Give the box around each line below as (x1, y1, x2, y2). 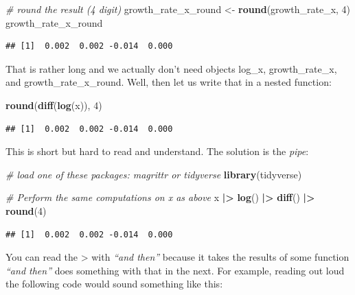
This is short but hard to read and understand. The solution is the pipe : (5, 144, 309, 158)
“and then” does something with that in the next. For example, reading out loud (5, 263, 345, 277)
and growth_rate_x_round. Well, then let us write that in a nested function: (5, 75, 332, 89)
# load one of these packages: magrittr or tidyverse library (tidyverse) (5, 167, 302, 181)
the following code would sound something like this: (5, 276, 223, 291)
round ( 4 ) (5, 203, 47, 217)
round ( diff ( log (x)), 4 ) (5, 97, 102, 112)
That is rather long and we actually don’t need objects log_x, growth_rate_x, (5, 61, 337, 75)
